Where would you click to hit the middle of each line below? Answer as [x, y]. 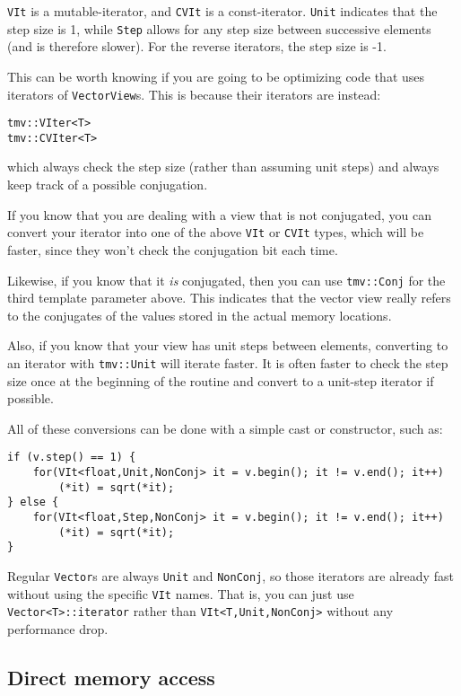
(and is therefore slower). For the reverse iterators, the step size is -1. [197, 46]
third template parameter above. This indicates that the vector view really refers [229, 298]
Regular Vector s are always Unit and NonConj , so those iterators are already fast [230, 575]
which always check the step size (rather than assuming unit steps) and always [223, 167]
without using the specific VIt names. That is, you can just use [181, 593]
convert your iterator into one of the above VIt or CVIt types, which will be [216, 232]
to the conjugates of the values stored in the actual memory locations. [200, 315]
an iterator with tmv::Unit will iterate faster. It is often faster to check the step [228, 362]
